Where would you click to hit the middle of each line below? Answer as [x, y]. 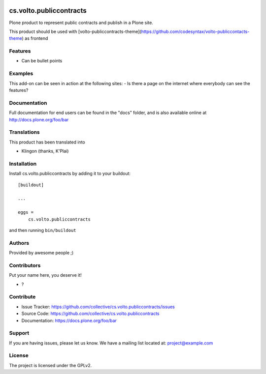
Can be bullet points [42, 61]
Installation [23, 164]
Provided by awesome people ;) [41, 253]
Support [19, 333]
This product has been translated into [47, 142]
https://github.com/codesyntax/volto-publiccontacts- [195, 31]
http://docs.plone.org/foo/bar [39, 119]
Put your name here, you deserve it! [45, 275]
